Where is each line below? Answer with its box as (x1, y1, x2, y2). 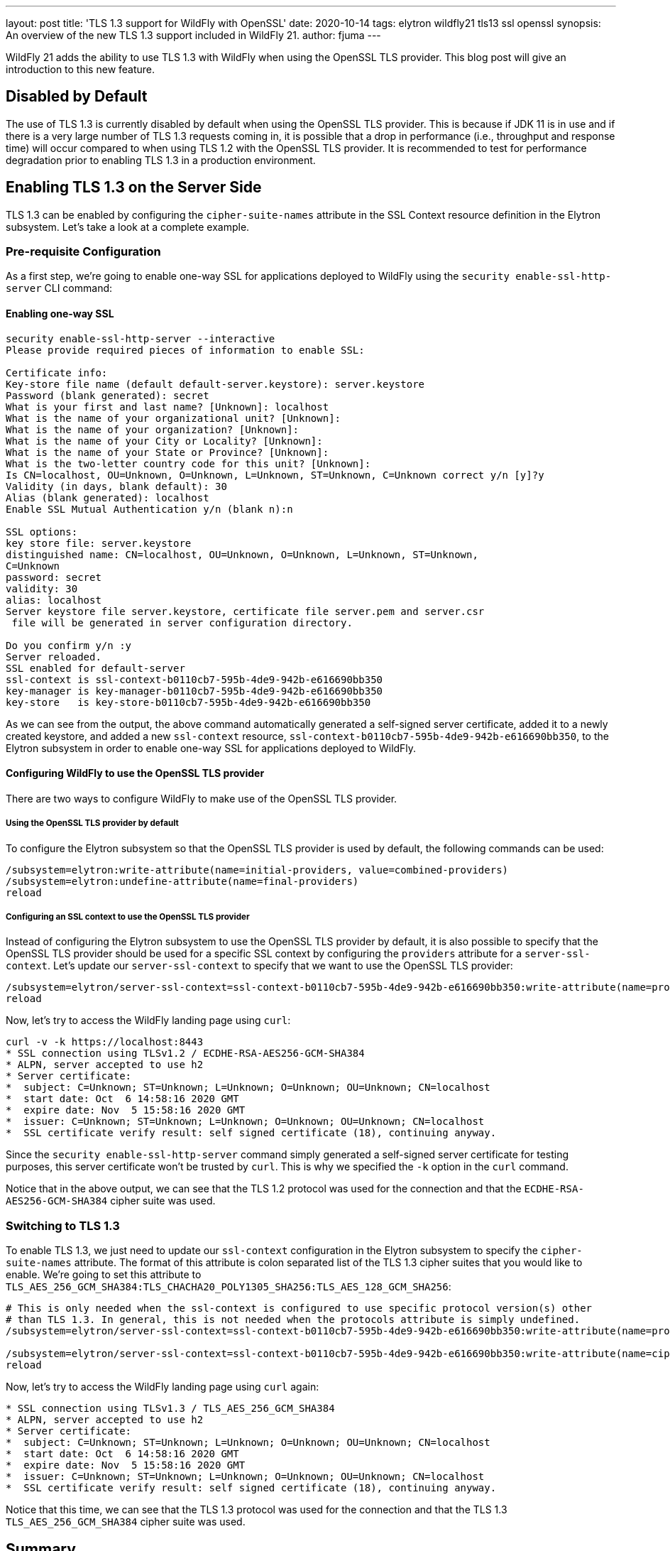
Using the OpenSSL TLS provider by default (6, 818, 179, 829)
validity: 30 (6, 582, 78, 594)
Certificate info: (6, 366, 108, 379)
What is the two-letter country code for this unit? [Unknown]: (6, 457, 371, 469)
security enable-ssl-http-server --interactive (6, 332, 275, 344)
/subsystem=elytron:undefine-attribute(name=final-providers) (6, 875, 359, 887)
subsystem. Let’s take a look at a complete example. (6, 220, 250, 233)
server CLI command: (6, 282, 113, 295)
